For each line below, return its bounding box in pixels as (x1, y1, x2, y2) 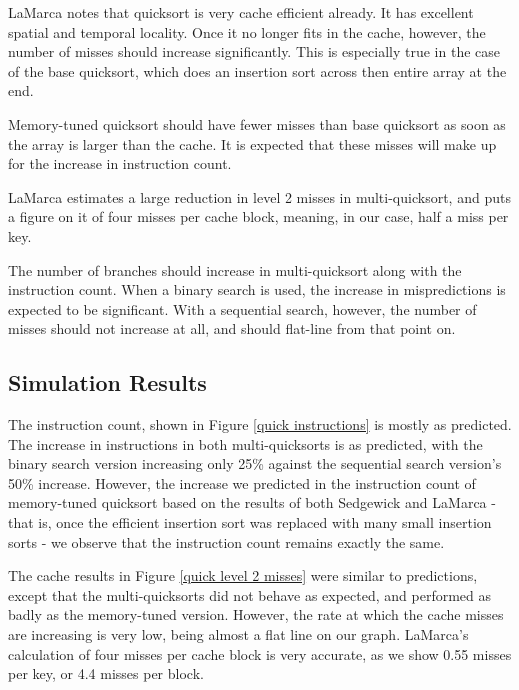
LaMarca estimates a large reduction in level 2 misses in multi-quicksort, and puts (8, 186, 511, 207)
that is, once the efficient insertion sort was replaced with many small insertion (8, 512, 492, 533)
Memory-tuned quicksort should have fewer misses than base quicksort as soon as (8, 113, 506, 134)
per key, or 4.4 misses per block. (8, 663, 204, 684)
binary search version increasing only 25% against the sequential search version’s (8, 453, 502, 474)
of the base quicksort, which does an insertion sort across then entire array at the (8, 60, 507, 81)
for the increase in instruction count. (8, 153, 232, 174)
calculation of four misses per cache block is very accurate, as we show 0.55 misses (8, 643, 512, 664)
